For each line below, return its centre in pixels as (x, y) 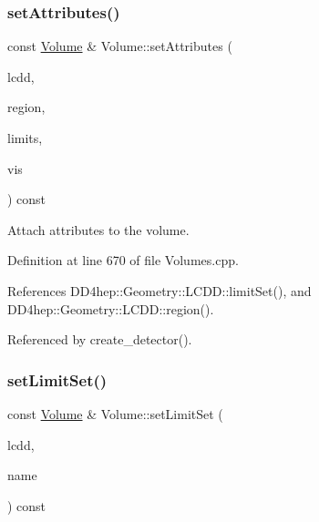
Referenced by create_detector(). (100, 339)
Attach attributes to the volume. (98, 229)
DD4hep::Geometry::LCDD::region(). (111, 308)
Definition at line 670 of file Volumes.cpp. (123, 260)
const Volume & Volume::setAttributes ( (120, 46)
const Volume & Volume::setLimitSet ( (115, 413)
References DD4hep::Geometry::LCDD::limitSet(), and (159, 290)
